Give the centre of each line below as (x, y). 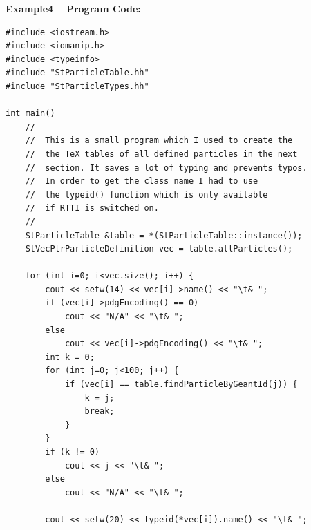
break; (100, 411)
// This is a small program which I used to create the (159, 141)
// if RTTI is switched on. (92, 208)
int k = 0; (70, 357)
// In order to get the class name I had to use (142, 181)
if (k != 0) (73, 452)
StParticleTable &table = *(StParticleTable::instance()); (164, 235)
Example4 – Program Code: (73, 8)
